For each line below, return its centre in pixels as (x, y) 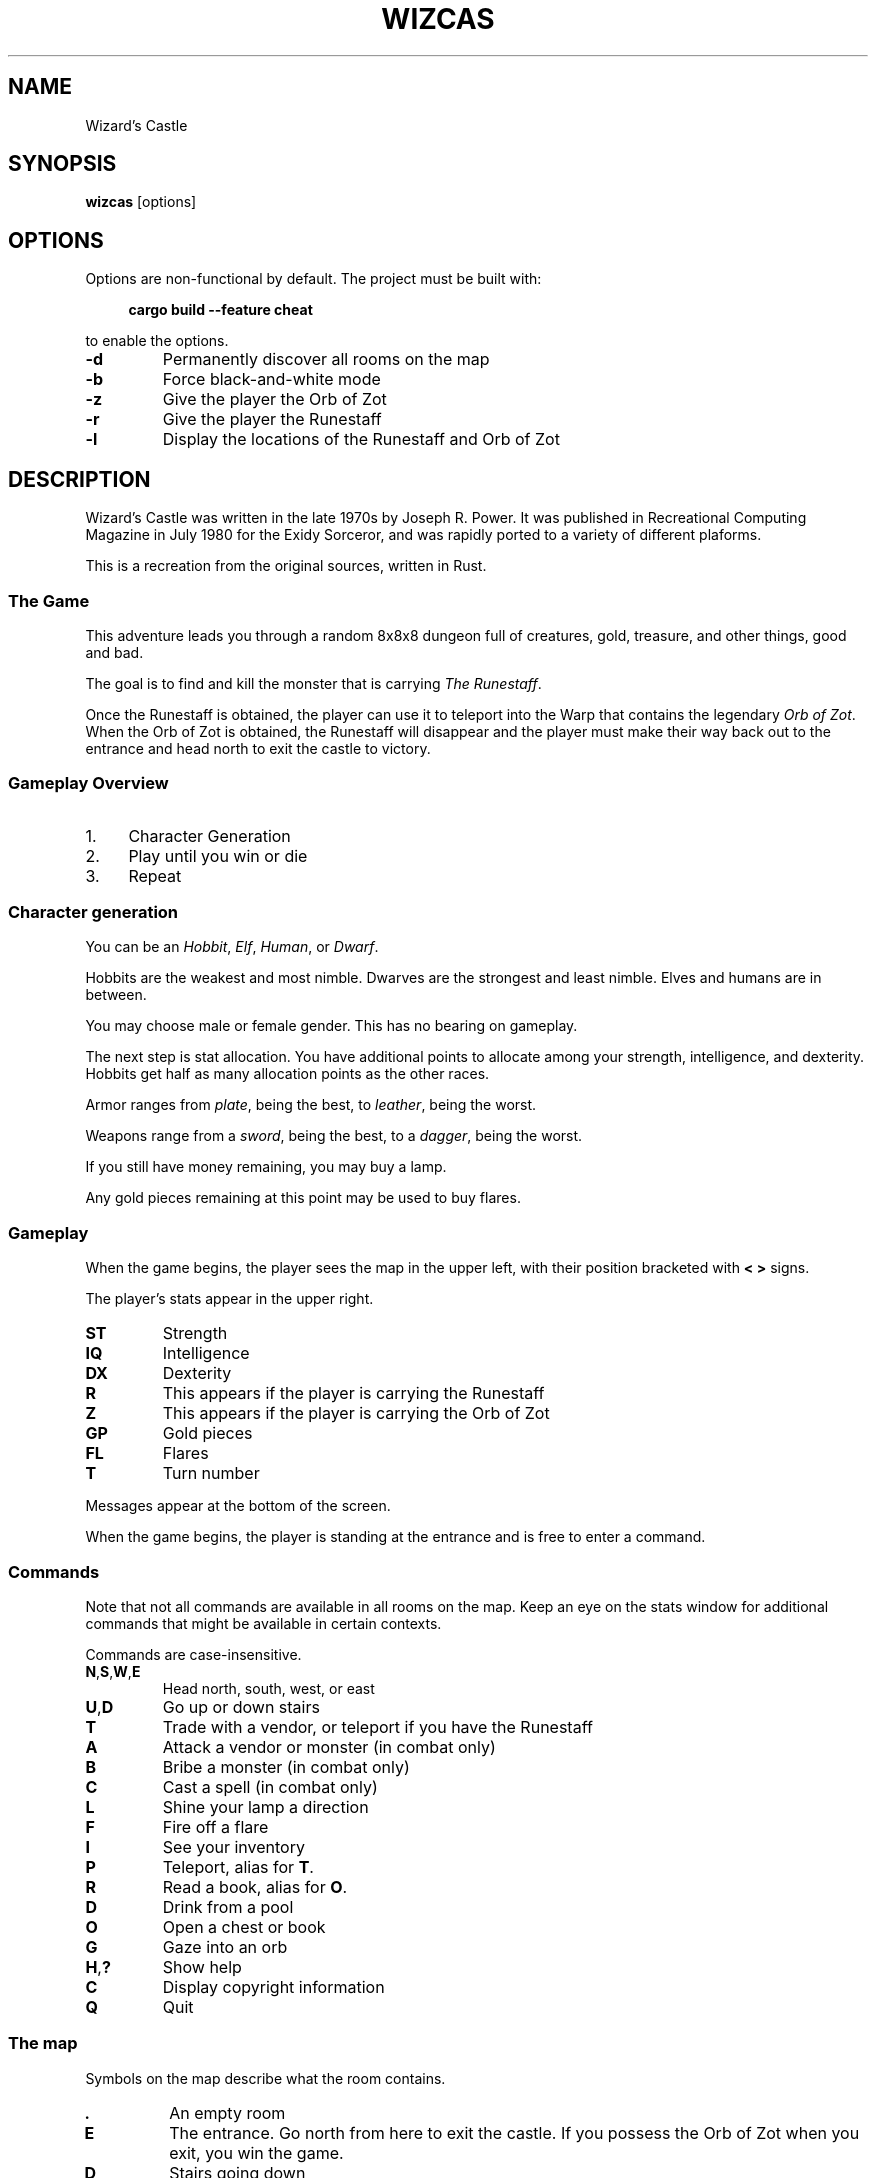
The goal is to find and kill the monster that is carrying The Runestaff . (313, 683)
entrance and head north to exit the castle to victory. (258, 748)
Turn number (211, 1473)
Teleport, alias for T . (238, 1866)
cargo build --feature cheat (220, 310)
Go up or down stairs (241, 1706)
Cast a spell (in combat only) (270, 1786)
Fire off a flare (215, 1826)
